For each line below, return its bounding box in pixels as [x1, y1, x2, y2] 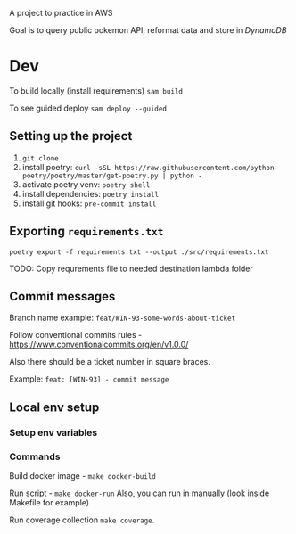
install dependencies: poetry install [21, 188, 159, 199]
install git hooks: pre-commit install [21, 198, 157, 209]
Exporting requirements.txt [9, 224, 164, 239]
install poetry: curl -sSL [21, 161, 111, 172]
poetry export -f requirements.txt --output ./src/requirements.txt [9, 247, 269, 257]
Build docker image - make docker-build [9, 470, 156, 481]
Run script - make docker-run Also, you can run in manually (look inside [9, 488, 270, 498]
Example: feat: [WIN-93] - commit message [9, 374, 169, 384]
